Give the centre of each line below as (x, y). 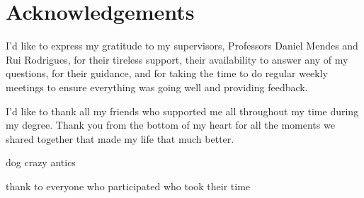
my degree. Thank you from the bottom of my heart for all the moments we (170, 125)
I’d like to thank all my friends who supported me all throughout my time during (182, 111)
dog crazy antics (41, 162)
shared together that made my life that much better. (120, 138)
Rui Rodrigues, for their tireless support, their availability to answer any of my (177, 59)
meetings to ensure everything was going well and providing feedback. (157, 87)
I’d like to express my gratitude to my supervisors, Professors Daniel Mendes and (182, 46)
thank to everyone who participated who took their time (128, 186)
